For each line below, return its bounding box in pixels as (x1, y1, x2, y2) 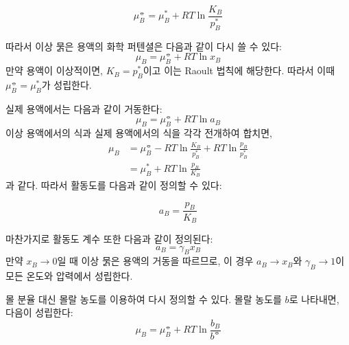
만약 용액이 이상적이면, (5, 63, 104, 78)
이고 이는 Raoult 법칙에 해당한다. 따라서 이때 (143, 63, 335, 78)
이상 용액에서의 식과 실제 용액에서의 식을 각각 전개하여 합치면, (5, 126, 272, 140)
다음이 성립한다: (5, 305, 73, 320)
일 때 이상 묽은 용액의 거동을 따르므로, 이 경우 (57, 254, 254, 268)
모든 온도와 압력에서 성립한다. (5, 269, 133, 283)
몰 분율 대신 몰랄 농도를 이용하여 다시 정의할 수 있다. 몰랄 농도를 (5, 291, 282, 306)
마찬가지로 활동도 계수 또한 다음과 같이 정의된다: (5, 231, 213, 245)
